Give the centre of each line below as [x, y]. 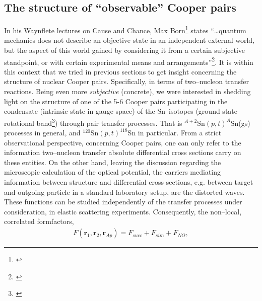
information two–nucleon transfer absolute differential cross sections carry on [123, 152]
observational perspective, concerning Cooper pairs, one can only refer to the [123, 142]
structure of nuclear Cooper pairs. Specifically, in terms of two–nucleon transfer [126, 81]
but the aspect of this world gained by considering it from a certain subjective [125, 50]
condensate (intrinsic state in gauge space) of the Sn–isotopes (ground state [121, 111]
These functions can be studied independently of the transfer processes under [123, 202]
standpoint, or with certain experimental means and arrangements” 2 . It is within [129, 61]
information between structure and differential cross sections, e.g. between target [129, 182]
